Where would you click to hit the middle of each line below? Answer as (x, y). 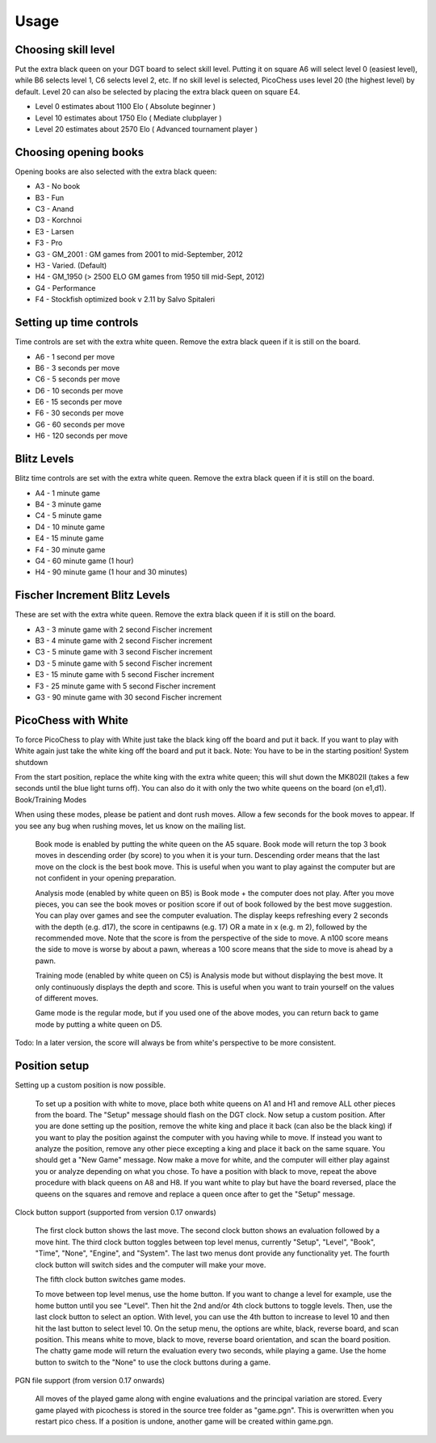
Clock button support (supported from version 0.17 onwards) (116, 1213)
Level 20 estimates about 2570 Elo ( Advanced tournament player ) (147, 129)
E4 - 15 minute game (69, 538)
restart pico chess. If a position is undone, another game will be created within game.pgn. (184, 1421)
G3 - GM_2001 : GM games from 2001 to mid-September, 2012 (139, 254)
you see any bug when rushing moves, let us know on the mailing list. (130, 826)
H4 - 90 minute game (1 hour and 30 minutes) (111, 572)
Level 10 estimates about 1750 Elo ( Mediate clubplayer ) (128, 118)
